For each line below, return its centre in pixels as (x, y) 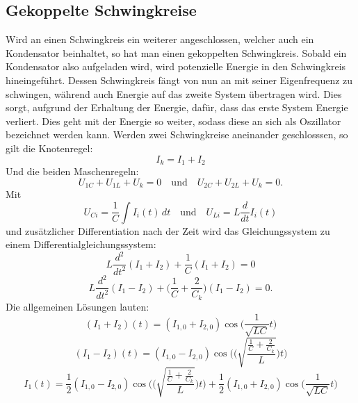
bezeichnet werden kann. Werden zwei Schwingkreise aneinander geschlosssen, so (177, 134)
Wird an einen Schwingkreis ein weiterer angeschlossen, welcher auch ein (160, 39)
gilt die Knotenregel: (49, 148)
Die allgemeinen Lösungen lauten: (78, 306)
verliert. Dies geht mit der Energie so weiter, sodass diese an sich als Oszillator (173, 121)
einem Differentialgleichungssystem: (81, 244)
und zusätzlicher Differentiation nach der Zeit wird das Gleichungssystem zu (168, 230)
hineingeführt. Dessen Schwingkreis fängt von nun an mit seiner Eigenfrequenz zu (179, 80)
